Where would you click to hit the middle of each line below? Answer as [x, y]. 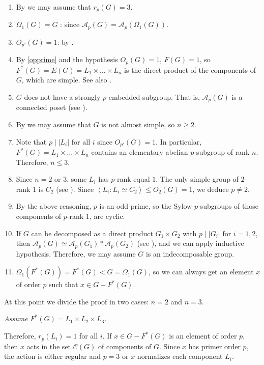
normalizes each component [180, 356]
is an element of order [203, 336]
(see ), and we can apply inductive [190, 243]
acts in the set [49, 346]
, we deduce [211, 189]
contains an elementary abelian [140, 152]
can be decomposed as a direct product [92, 233]
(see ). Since [75, 189]
